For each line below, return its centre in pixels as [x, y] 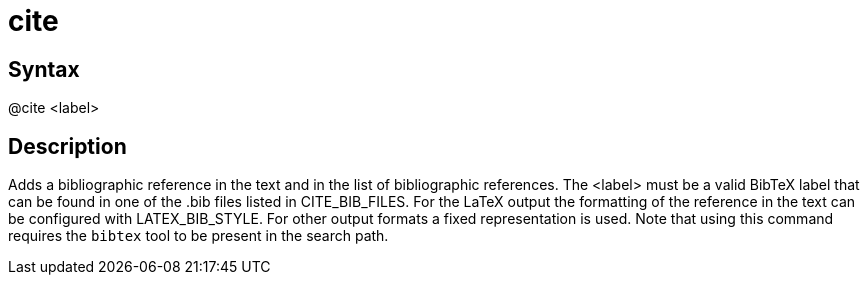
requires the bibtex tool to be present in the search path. [198, 236]
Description [67, 146]
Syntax [44, 69]
